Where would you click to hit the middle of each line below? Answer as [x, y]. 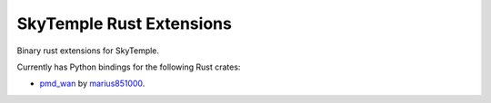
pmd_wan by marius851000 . [92, 84]
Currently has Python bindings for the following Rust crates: [129, 67]
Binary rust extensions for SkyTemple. [88, 51]
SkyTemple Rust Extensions [124, 23]
